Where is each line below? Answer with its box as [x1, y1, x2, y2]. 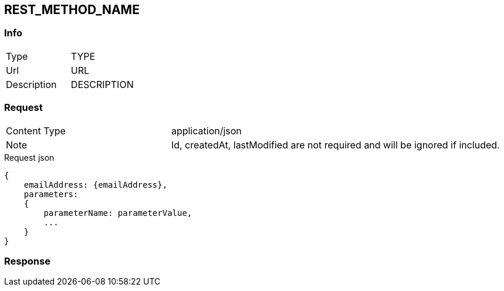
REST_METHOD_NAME [4, 2, 140, 17]
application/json [171, 124, 242, 137]
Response [4, 255, 50, 267]
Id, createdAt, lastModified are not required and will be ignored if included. [171, 138, 500, 151]
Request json [4, 152, 55, 163]
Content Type [6, 124, 66, 137]
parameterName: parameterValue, [43, 208, 192, 218]
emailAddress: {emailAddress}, [23, 180, 168, 190]
